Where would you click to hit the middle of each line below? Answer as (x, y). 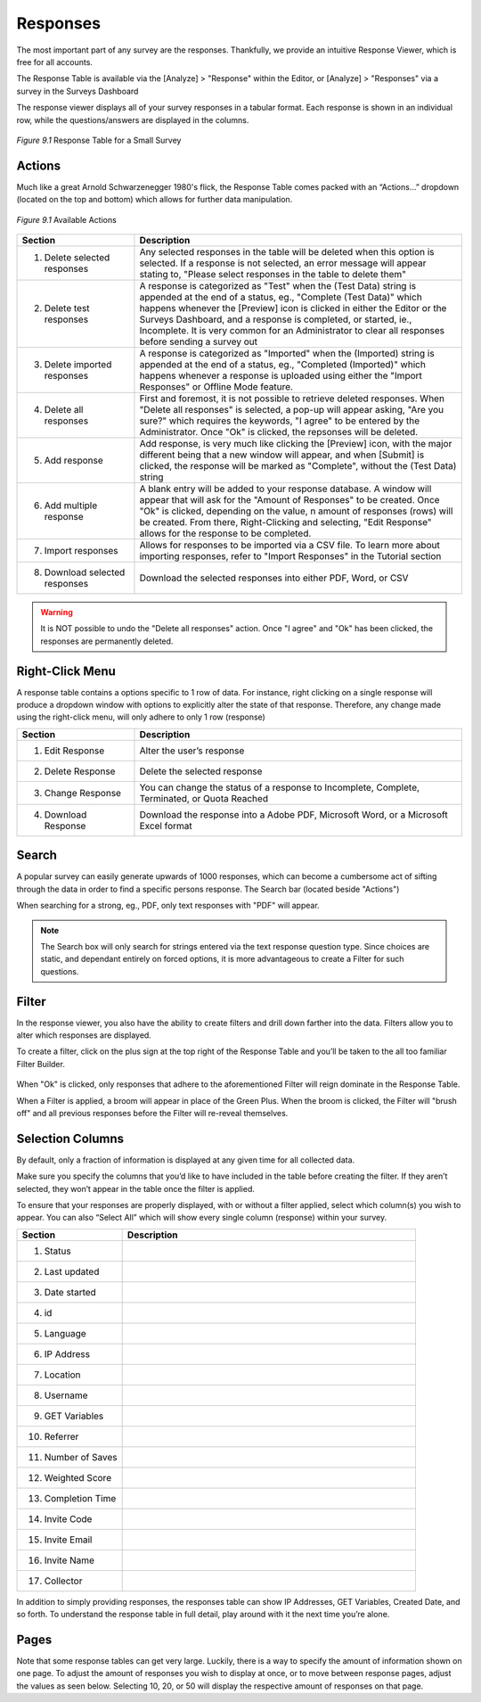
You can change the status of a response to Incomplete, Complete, (280, 787)
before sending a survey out (199, 341)
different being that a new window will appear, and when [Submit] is (282, 455)
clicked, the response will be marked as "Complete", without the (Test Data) (298, 465)
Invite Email (68, 1540)
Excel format (166, 826)
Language (65, 1333)
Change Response (83, 793)
